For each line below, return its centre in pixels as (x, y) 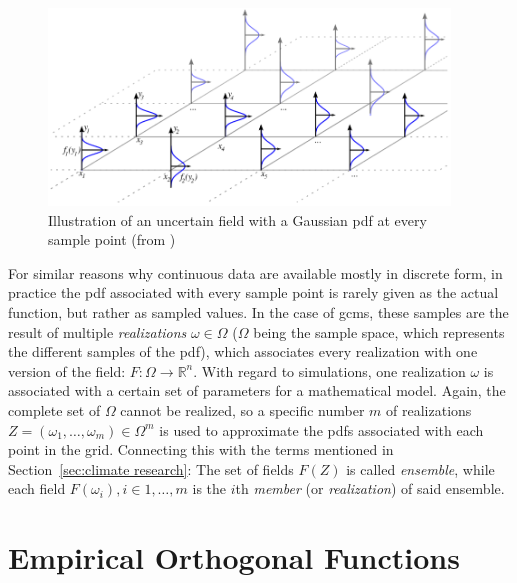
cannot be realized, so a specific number (242, 409)
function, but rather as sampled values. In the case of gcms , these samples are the (258, 311)
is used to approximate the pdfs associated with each (321, 429)
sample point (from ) (112, 239)
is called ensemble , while (420, 468)
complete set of (54, 409)
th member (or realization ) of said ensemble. (370, 488)
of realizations (429, 409)
